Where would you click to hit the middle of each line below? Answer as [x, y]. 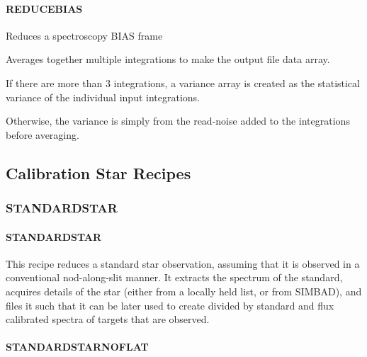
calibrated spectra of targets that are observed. [108, 319]
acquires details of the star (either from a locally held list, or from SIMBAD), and [184, 291]
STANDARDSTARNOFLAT [77, 347]
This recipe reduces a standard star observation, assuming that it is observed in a [183, 263]
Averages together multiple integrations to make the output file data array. [168, 59]
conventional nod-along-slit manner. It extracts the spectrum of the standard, [174, 277]
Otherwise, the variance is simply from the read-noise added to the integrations [178, 121]
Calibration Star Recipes [98, 172]
